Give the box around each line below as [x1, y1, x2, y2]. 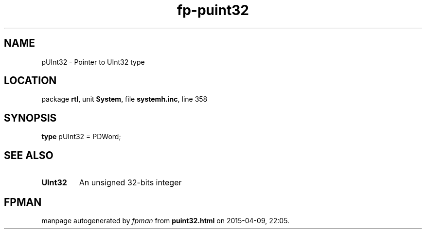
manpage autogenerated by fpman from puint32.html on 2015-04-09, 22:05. [41, 216, 290, 225]
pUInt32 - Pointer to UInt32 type [41, 57, 145, 66]
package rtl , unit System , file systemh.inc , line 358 [41, 95, 208, 104]
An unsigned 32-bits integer [79, 178, 182, 188]
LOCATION [4, 74, 57, 87]
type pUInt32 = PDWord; [41, 132, 121, 141]
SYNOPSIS [4, 111, 57, 124]
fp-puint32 [177, 2, 249, 18]
